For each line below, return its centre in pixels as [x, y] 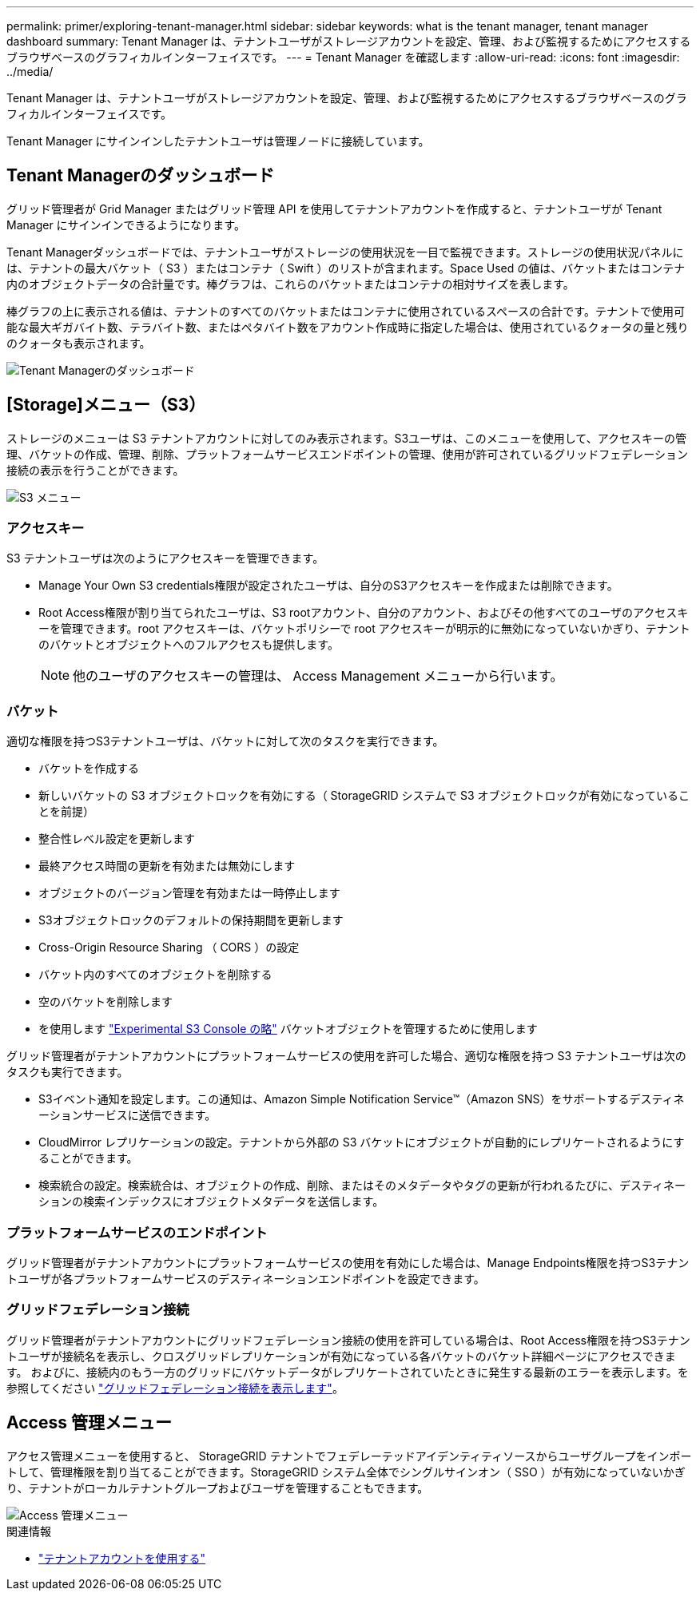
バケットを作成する [89, 769]
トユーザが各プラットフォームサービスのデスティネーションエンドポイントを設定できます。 [246, 1278]
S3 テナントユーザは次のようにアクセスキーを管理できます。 [165, 558]
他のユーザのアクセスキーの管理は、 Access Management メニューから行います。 [318, 676]
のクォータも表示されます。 [79, 343]
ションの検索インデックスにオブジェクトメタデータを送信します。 [211, 1202]
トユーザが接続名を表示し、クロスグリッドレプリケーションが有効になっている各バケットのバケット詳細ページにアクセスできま [341, 1356]
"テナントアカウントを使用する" [122, 1558]
